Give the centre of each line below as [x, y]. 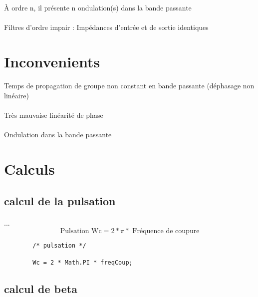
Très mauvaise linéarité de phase [54, 115]
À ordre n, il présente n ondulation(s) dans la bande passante [98, 7]
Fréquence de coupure [166, 231]
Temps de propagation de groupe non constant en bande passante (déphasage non [129, 86]
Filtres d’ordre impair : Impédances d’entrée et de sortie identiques [106, 27]
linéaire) [16, 95]
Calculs [29, 169]
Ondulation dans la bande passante [58, 135]
